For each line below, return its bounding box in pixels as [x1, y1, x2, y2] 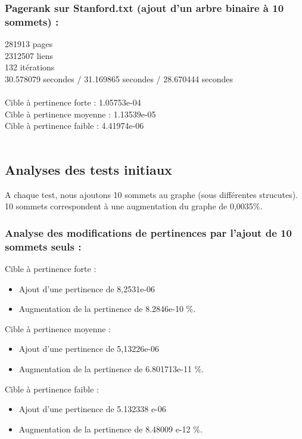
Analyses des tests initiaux [5, 160, 172, 178]
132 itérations [5, 61, 55, 73]
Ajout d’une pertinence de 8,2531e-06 [18, 282, 155, 295]
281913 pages [5, 38, 53, 50]
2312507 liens [5, 49, 53, 61]
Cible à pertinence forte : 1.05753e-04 [5, 96, 141, 109]
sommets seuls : [5, 239, 82, 253]
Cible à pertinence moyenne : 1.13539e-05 [5, 107, 156, 120]
